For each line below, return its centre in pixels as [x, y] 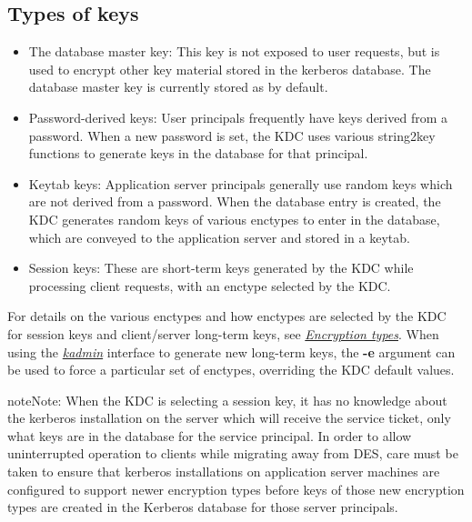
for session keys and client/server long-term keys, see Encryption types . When [223, 333]
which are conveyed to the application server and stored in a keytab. [219, 237]
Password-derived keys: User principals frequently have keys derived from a [238, 117]
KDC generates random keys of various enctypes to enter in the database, [234, 219]
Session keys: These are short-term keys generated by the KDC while [221, 268]
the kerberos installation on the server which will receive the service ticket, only [229, 418]
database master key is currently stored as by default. [178, 87]
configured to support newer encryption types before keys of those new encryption [236, 489]
